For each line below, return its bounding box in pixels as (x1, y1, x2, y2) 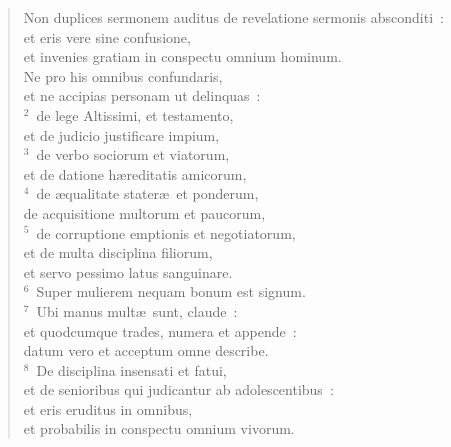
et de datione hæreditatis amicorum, (23, 163, 247, 184)
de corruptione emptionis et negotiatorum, (36, 222, 296, 243)
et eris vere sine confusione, (23, 26, 191, 47)
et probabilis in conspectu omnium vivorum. (23, 418, 295, 439)
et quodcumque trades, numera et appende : (23, 320, 297, 341)
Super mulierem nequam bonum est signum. (36, 281, 306, 302)
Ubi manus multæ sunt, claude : (36, 300, 238, 321)
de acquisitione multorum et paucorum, (23, 202, 266, 223)
